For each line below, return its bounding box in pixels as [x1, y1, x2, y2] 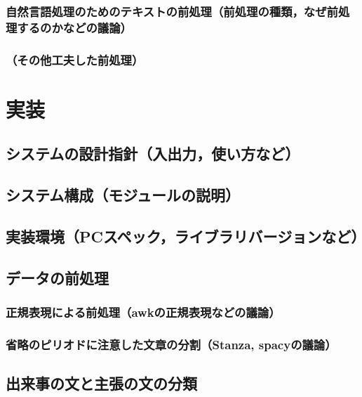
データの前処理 [6, 266, 109, 288]
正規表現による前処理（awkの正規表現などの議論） [6, 304, 281, 321]
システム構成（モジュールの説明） [6, 184, 240, 206]
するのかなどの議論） [17, 18, 132, 36]
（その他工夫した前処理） [6, 51, 144, 68]
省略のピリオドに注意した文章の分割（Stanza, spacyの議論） [6, 335, 337, 353]
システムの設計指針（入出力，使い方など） [6, 143, 300, 164]
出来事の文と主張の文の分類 [6, 372, 197, 394]
